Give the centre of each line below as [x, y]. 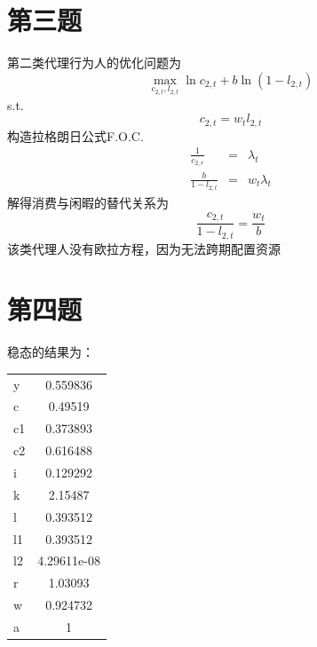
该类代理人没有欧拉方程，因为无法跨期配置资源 [144, 248]
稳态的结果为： [51, 352]
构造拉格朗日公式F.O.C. [75, 135]
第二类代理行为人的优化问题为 [94, 63]
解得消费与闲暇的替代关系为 [88, 203]
